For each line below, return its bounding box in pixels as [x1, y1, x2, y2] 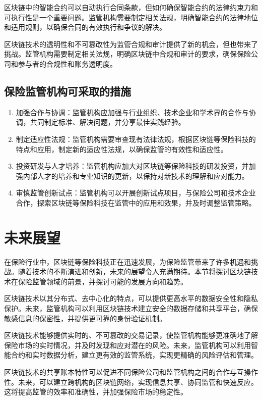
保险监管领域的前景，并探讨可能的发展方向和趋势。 [18, 276, 187, 286]
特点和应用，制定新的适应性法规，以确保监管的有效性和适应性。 [16, 143, 228, 154]
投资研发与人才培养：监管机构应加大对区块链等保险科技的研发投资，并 [16, 161, 249, 171]
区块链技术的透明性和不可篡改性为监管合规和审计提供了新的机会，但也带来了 [4, 38, 258, 49]
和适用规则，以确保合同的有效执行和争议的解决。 [4, 22, 166, 32]
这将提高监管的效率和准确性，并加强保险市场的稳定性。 [4, 386, 187, 397]
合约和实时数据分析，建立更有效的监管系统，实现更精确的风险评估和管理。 [11, 349, 258, 360]
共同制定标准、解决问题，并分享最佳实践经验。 [30, 117, 185, 127]
